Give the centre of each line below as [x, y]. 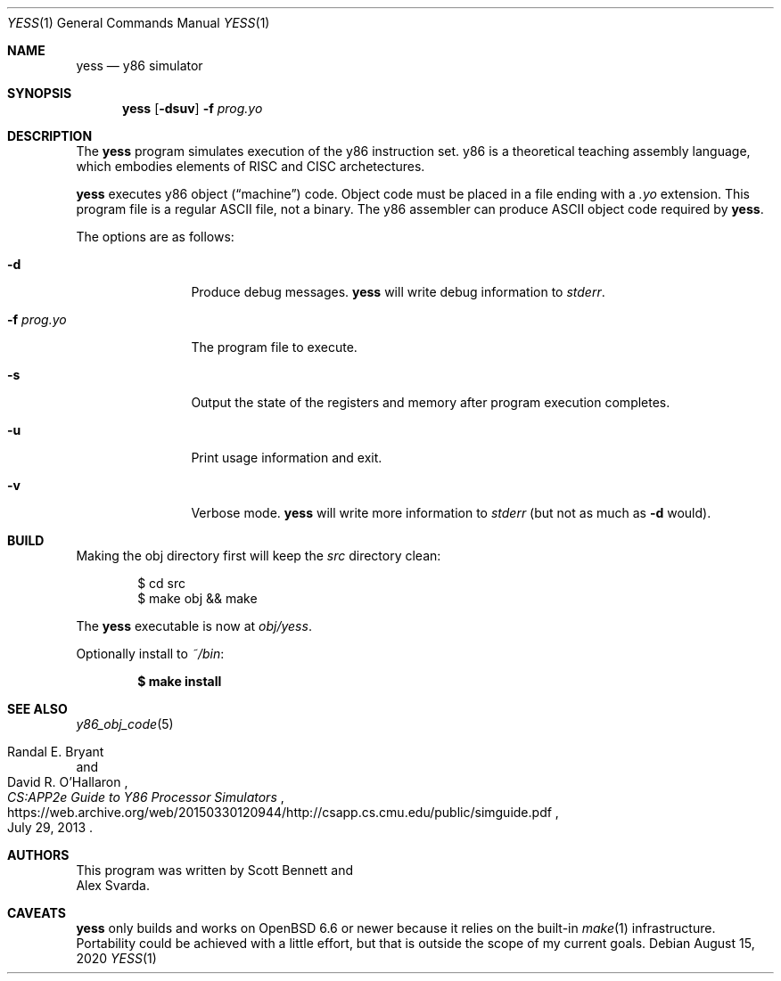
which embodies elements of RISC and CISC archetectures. [251, 166]
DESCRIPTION [50, 136]
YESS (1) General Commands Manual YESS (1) [139, 23]
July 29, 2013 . [50, 827]
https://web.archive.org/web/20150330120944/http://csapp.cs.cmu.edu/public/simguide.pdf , [283, 812]
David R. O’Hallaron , [68, 782]
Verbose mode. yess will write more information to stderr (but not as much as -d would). [451, 513]
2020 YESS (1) [116, 958]
